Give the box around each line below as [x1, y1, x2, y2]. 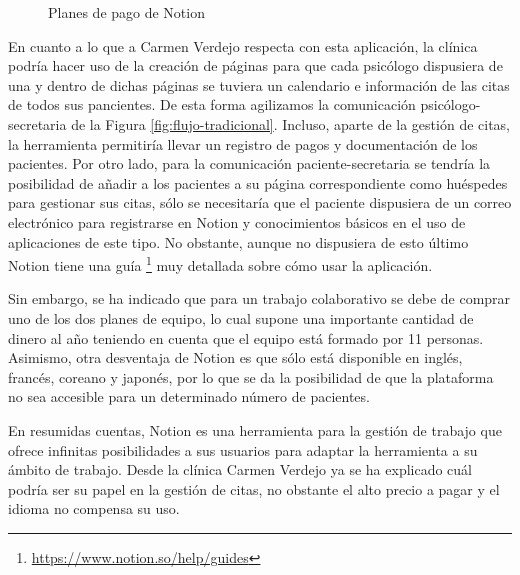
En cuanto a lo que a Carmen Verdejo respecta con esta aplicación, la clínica [8, 35, 478, 56]
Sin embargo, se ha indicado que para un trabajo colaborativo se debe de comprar [8, 288, 511, 309]
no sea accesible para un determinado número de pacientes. [8, 386, 370, 407]
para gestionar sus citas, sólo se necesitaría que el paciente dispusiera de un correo [8, 192, 512, 213]
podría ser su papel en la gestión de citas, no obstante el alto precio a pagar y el [8, 478, 500, 499]
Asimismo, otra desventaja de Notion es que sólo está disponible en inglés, [8, 347, 463, 368]
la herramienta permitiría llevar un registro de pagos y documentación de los [8, 133, 478, 154]
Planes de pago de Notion [48, 2, 205, 22]
